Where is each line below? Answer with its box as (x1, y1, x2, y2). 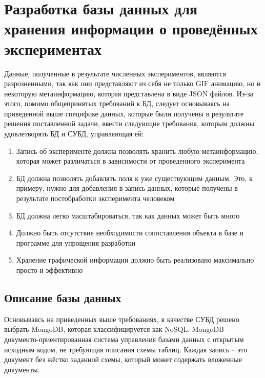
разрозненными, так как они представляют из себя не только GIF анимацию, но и (4, 78, 261, 89)
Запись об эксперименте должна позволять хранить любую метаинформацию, (16, 145, 258, 156)
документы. (4, 364, 40, 374)
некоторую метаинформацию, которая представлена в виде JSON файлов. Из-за (4, 88, 253, 98)
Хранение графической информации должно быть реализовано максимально (16, 254, 254, 265)
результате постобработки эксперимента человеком (16, 193, 175, 204)
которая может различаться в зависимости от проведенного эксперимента (16, 155, 245, 166)
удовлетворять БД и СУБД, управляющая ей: (4, 128, 144, 139)
